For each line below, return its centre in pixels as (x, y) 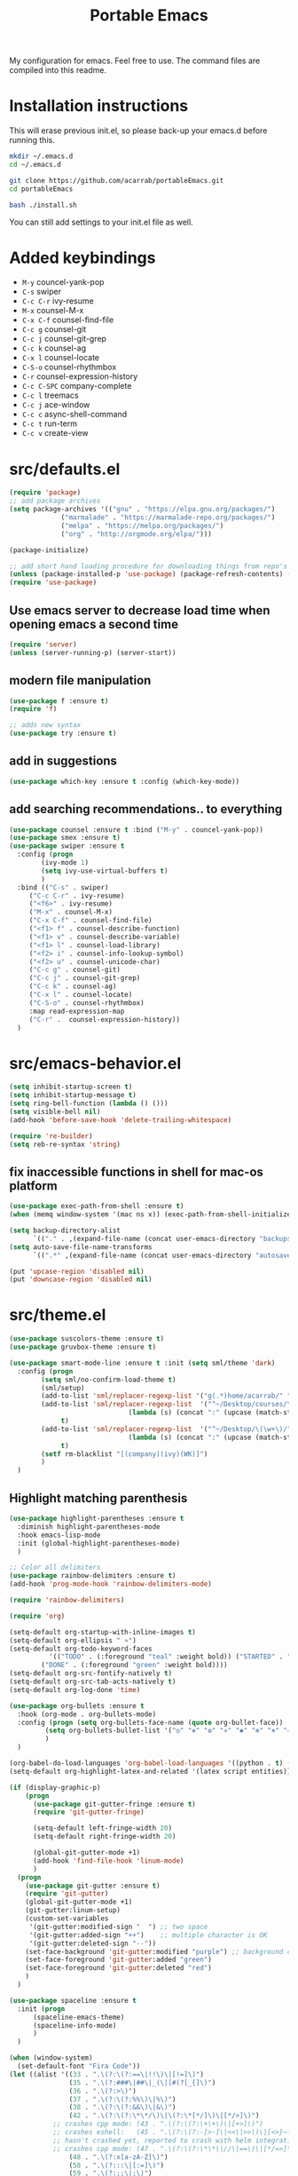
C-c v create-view (55, 433)
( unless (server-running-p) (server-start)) (93, 653)
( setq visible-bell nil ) (55, 1112)
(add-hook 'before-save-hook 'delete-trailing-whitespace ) (121, 1120)
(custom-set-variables (67, 1919)
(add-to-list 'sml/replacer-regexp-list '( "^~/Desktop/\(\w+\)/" (166, 1429)
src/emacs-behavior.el (95, 1063)
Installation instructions (99, 106)
